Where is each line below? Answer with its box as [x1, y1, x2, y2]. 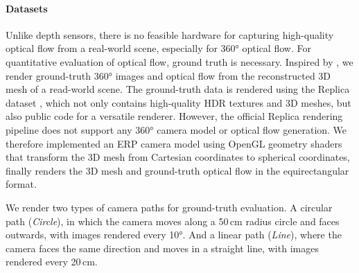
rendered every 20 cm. [6, 254, 98, 269]
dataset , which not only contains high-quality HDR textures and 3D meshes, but [6, 95, 351, 109]
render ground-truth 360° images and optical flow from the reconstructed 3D [6, 68, 331, 82]
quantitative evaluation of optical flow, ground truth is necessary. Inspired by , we [6, 54, 353, 69]
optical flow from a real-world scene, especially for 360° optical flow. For [6, 41, 311, 55]
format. [6, 177, 37, 191]
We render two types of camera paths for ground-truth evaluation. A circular [6, 200, 333, 214]
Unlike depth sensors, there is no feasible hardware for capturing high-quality [6, 27, 334, 42]
